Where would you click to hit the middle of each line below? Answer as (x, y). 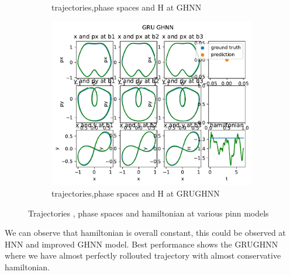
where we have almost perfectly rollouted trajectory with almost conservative (143, 255)
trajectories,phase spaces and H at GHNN (127, 7)
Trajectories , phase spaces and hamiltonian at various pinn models (149, 213)
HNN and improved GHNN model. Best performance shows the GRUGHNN (141, 244)
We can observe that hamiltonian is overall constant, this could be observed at (145, 233)
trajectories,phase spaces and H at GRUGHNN (136, 193)
